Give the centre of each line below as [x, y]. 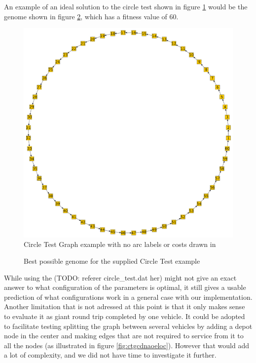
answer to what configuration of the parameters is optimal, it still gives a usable [125, 287]
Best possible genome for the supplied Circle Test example [112, 261]
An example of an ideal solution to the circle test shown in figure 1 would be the [126, 6]
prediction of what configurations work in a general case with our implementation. [128, 297]
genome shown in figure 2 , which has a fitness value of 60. [91, 16]
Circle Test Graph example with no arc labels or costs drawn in [120, 244]
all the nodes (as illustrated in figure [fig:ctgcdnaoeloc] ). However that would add [127, 345]
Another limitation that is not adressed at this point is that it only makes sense [125, 306]
